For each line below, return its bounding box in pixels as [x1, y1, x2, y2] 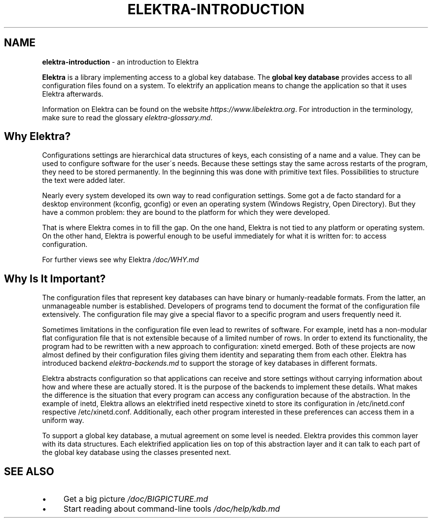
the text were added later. [42, 176, 125, 185]
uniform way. [42, 416, 84, 425]
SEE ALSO [4, 465, 54, 478]
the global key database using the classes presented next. [42, 448, 231, 457]
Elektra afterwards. [42, 89, 104, 98]
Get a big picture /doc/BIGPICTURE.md [63, 494, 208, 504]
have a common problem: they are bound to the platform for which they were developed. [42, 208, 330, 217]
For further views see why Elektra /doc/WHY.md [42, 255, 199, 264]
